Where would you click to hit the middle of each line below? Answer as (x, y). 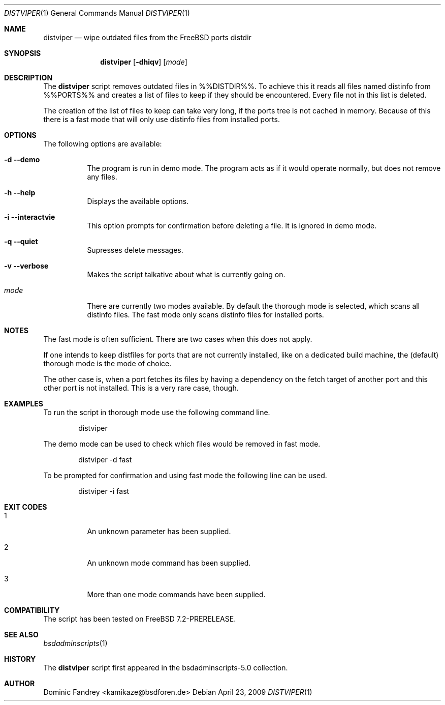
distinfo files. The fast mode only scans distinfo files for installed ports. (205, 315)
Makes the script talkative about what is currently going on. (186, 274)
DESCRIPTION (28, 78)
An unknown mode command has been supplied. (169, 563)
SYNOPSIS (23, 53)
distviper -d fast (105, 460)
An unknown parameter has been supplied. (159, 531)
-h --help (20, 193)
